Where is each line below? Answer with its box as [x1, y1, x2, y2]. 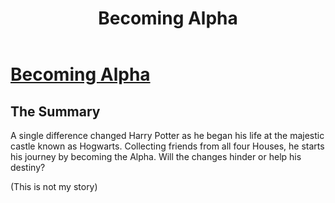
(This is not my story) [10, 181, 98, 192]
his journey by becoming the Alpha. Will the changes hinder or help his [10, 151, 302, 162]
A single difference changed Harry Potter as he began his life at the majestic [10, 130, 325, 141]
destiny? [10, 162, 46, 173]
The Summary [10, 103, 101, 120]
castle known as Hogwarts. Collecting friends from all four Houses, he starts [10, 140, 325, 152]
